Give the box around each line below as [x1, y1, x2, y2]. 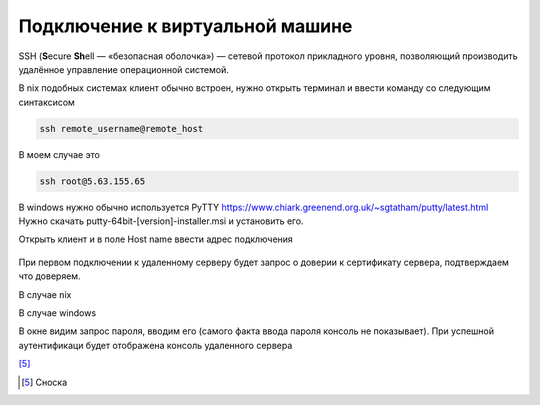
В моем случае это [18, 148, 100, 160]
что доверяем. [18, 270, 81, 282]
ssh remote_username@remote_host [39, 123, 204, 134]
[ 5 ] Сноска [21, 376, 68, 388]
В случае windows [18, 307, 97, 319]
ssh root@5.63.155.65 [39, 175, 146, 187]
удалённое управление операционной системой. [18, 63, 229, 75]
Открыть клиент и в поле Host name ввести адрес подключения [18, 233, 294, 245]
